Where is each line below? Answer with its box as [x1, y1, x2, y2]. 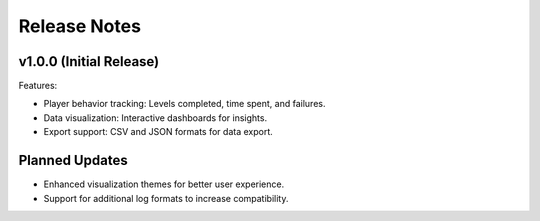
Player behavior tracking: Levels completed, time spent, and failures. [43, 98, 326, 110]
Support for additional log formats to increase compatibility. [43, 192, 289, 204]
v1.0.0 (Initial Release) [18, 53, 160, 70]
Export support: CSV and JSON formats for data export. [43, 126, 274, 138]
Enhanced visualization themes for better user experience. [43, 178, 285, 190]
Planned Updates [18, 152, 129, 169]
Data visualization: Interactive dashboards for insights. [43, 111, 268, 124]
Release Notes [18, 15, 142, 37]
